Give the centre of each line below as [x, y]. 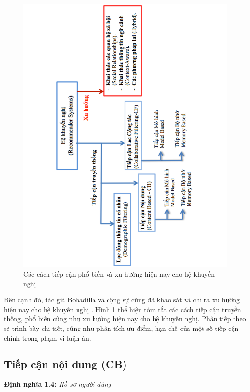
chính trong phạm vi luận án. [47, 337]
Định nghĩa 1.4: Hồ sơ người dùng [58, 384]
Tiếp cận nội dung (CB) [65, 364]
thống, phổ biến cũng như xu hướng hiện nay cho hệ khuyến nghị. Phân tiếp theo [125, 319]
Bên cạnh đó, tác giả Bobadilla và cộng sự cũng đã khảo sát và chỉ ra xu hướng [122, 300]
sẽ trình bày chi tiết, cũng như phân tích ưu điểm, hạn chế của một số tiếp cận [121, 328]
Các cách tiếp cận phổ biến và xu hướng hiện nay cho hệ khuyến [119, 274]
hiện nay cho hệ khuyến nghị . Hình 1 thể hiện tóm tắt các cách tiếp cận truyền [123, 309]
